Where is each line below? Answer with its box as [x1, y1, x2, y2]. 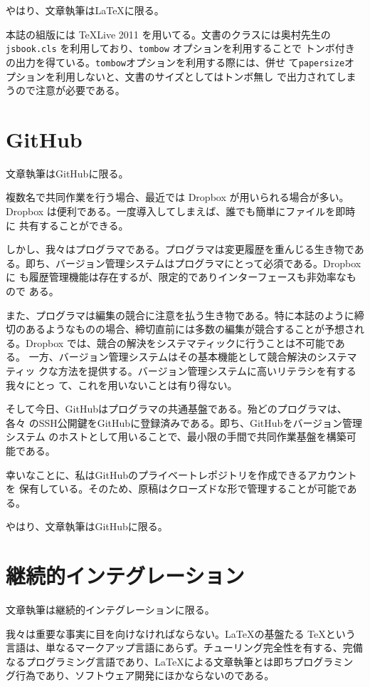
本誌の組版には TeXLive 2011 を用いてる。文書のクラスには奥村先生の [6, 26, 331, 41]
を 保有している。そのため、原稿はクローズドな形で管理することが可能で [6, 481, 347, 496]
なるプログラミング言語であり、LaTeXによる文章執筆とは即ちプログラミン [6, 654, 354, 668]
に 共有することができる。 [6, 217, 129, 232]
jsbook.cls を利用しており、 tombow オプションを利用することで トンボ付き [6, 41, 355, 56]
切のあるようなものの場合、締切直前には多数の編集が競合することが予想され [6, 321, 364, 336]
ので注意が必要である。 [15, 83, 125, 98]
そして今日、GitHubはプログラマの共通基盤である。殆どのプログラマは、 [6, 401, 347, 416]
